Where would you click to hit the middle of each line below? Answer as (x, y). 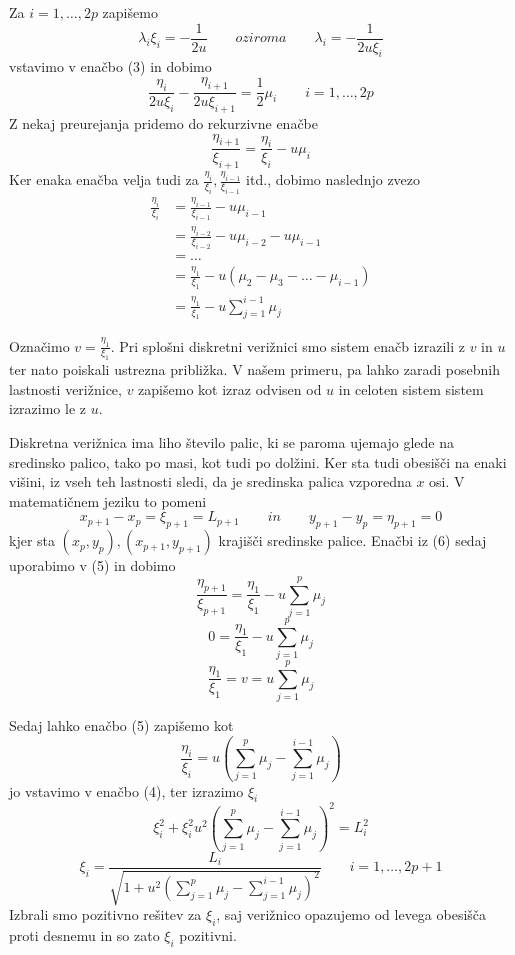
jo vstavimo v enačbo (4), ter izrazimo (126, 790)
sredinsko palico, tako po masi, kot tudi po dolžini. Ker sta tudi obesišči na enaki (258, 461)
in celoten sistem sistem (411, 388)
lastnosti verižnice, (65, 388)
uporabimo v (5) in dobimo (92, 565)
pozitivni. (208, 934)
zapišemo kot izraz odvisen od (230, 388)
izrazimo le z (48, 408)
